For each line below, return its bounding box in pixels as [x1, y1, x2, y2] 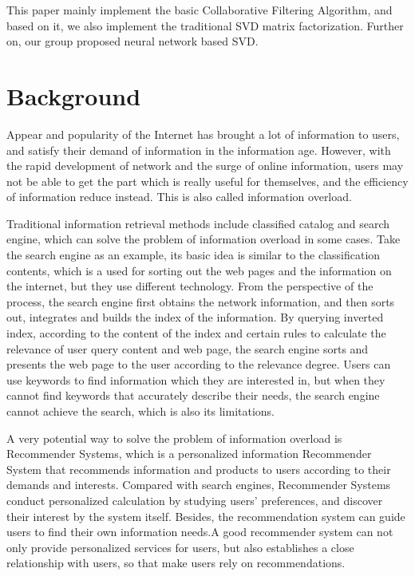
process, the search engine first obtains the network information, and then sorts [6, 293, 395, 310]
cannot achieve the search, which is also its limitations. [6, 403, 275, 419]
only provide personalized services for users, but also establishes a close [6, 539, 354, 555]
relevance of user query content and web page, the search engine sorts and [6, 340, 369, 357]
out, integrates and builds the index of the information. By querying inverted [6, 309, 384, 325]
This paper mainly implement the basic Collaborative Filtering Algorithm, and [6, 2, 393, 18]
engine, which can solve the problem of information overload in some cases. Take [6, 231, 401, 247]
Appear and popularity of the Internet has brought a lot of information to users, [6, 125, 400, 142]
